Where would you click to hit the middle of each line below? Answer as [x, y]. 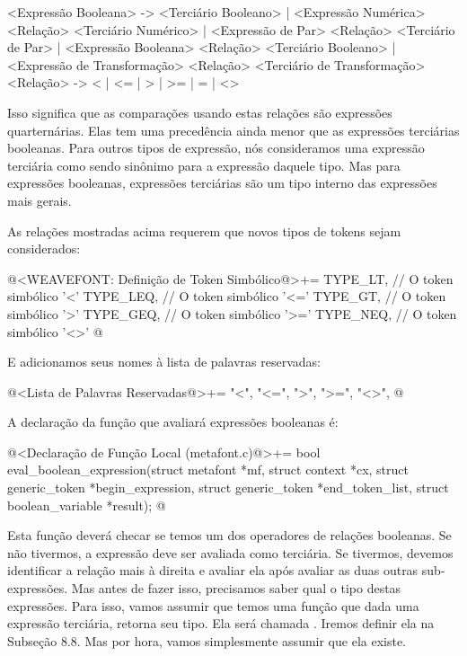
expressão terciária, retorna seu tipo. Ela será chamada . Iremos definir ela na [221, 623]
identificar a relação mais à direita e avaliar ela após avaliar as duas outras [213, 570]
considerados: [44, 248]
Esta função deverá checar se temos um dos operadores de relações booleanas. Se [229, 535]
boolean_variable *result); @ [87, 505]
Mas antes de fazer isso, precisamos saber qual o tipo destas [236, 588]
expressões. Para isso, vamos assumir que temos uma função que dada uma [213, 605]
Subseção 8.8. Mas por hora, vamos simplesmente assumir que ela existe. [207, 640]
